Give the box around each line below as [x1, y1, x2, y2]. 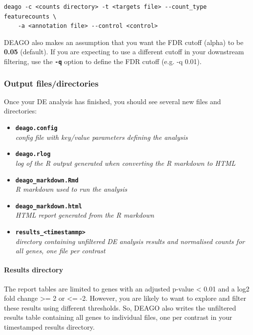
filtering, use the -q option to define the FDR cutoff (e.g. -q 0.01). [4, 56, 202, 66]
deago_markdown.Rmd [15, 177, 79, 184]
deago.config [15, 125, 58, 132]
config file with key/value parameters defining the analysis [15, 132, 188, 142]
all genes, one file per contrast [15, 246, 105, 256]
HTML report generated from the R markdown [15, 210, 154, 220]
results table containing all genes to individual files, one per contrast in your [4, 312, 232, 322]
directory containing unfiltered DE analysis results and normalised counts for [15, 236, 245, 246]
